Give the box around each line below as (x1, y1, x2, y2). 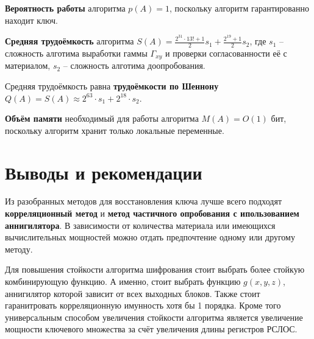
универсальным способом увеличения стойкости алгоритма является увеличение (5, 310, 303, 323)
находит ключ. (5, 13, 58, 26)
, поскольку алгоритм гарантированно (169, 2, 309, 14)
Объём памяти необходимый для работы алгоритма (5, 112, 199, 125)
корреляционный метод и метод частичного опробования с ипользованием (5, 207, 299, 220)
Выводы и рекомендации (5, 159, 202, 184)
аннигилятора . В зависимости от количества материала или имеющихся (5, 218, 276, 231)
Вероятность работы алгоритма (5, 2, 126, 14)
